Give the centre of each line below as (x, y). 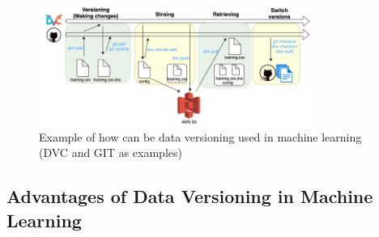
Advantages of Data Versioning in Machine (190, 196)
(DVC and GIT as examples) (111, 152)
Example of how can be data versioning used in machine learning (200, 136)
